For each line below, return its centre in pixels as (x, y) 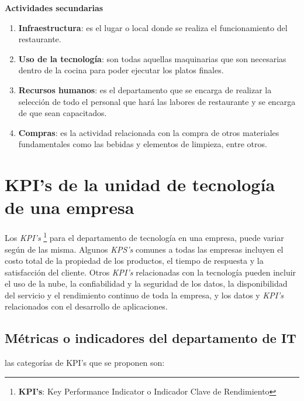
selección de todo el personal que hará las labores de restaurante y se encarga (157, 101)
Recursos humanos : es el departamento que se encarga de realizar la (145, 89)
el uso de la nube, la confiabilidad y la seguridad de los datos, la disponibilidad (146, 283)
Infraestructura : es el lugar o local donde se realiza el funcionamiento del (153, 27)
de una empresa (70, 207)
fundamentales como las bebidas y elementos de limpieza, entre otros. (143, 144)
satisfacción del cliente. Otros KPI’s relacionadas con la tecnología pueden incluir (151, 272)
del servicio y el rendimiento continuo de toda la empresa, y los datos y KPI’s (144, 295)
